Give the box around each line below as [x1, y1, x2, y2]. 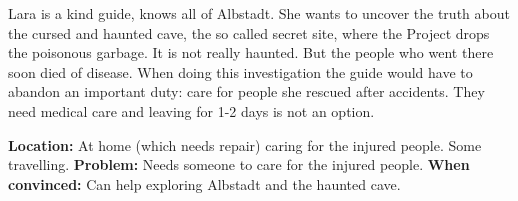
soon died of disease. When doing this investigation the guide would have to [8, 61, 473, 82]
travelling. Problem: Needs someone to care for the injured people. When [8, 154, 470, 175]
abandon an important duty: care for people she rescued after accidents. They [8, 81, 485, 102]
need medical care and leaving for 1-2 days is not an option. [8, 100, 375, 121]
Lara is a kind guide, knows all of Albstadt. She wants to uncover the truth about [8, 3, 510, 23]
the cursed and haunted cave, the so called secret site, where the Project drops [8, 22, 490, 43]
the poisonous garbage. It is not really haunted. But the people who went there [8, 42, 494, 63]
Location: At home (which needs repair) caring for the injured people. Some [8, 134, 482, 155]
